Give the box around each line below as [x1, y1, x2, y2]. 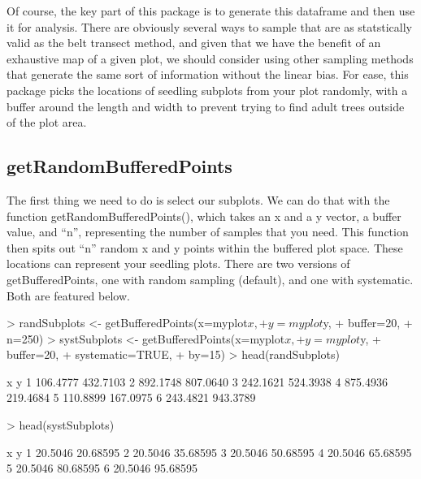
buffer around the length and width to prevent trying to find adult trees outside [7, 97, 405, 114]
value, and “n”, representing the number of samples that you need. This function [7, 223, 409, 240]
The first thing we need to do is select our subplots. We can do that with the [7, 191, 390, 208]
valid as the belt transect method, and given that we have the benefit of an [7, 34, 381, 51]
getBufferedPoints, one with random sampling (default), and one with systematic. [7, 270, 414, 287]
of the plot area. [7, 114, 87, 131]
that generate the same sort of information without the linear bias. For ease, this [7, 66, 409, 83]
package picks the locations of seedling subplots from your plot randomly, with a [7, 81, 408, 98]
